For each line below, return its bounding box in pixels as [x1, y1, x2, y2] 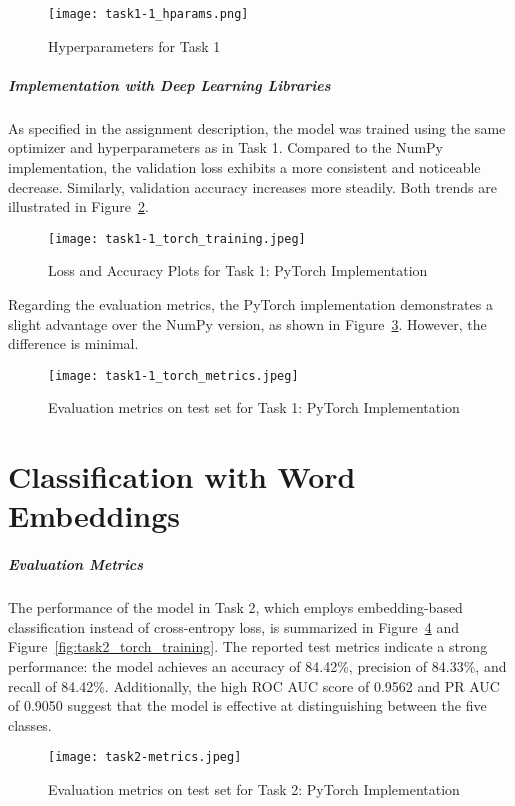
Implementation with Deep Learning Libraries [8, 74, 331, 95]
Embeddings [8, 495, 181, 536]
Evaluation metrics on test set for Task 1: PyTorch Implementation [48, 397, 460, 418]
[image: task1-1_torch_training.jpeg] [48, 231, 306, 246]
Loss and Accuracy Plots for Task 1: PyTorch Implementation [48, 260, 428, 281]
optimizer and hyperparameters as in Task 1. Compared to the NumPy [8, 137, 444, 158]
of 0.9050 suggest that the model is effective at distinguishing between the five [8, 695, 487, 716]
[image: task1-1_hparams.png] [48, 7, 249, 21]
